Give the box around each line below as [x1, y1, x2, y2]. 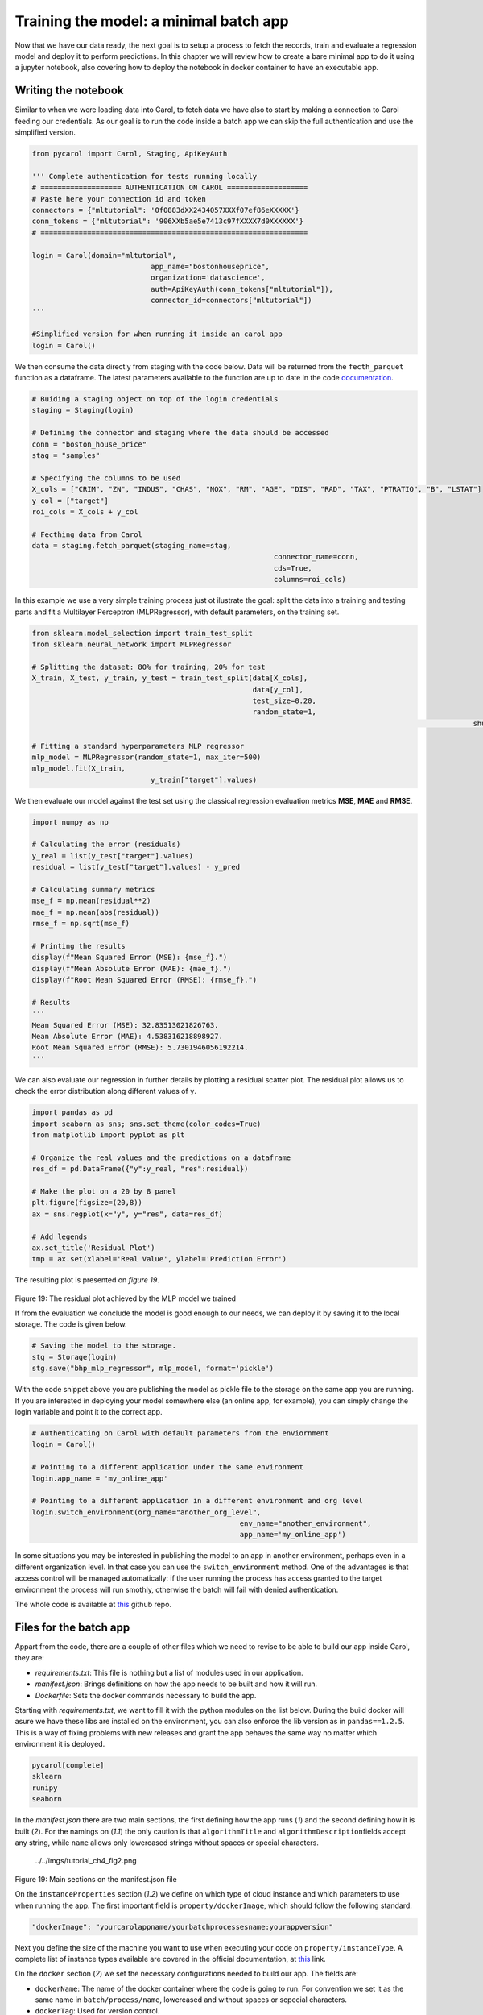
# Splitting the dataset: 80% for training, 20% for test [31, 662, 266, 671]
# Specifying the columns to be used [31, 473, 181, 483]
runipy [31, 1783, 58, 1793]
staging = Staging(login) [31, 405, 134, 415]
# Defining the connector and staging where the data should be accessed [31, 428, 329, 438]
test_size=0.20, [252, 696, 317, 705]
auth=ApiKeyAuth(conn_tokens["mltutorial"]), [150, 285, 334, 293]
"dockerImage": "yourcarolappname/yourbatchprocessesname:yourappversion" [31, 1922, 334, 1931]
